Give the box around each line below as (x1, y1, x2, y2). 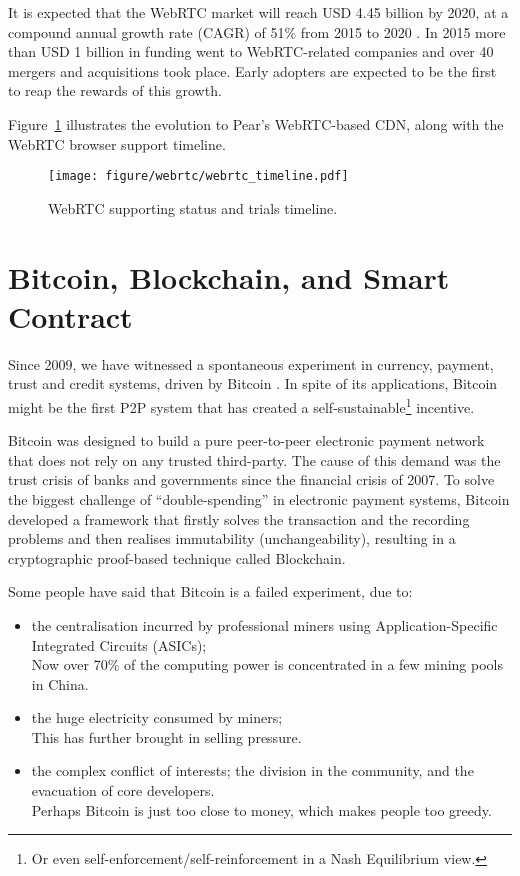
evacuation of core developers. (31, 780, 215, 801)
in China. (31, 673, 89, 694)
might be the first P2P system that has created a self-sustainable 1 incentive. (8, 393, 475, 417)
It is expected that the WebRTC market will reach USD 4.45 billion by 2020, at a (8, 2, 509, 22)
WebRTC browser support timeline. (8, 133, 226, 154)
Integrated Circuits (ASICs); (31, 634, 207, 655)
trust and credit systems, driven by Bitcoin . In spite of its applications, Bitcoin (8, 373, 498, 394)
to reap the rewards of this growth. (8, 80, 222, 101)
